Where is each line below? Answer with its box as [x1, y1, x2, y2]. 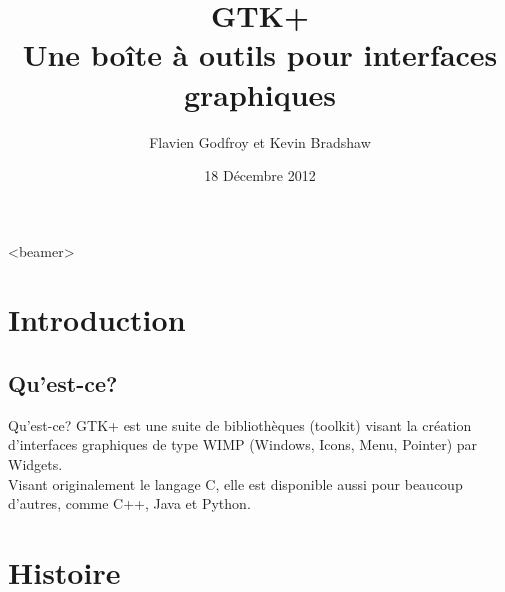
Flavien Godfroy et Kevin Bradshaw [149, 131, 371, 152]
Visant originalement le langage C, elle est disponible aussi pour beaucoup [8, 473, 463, 494]
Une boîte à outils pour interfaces [22, 34, 498, 75]
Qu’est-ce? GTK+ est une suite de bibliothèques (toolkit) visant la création [8, 414, 472, 435]
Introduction [8, 299, 186, 340]
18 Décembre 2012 [204, 165, 316, 186]
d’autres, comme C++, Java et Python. [8, 493, 251, 514]
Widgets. [8, 454, 63, 475]
